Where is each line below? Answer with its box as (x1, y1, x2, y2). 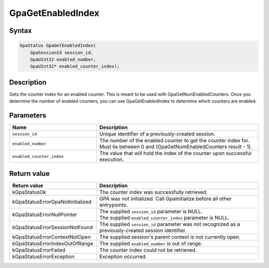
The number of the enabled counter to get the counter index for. (99, 137, 250, 144)
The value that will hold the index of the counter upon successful (99, 150, 252, 157)
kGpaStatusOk (12, 188, 47, 195)
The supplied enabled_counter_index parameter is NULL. (99, 214, 230, 221)
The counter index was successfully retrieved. (99, 188, 208, 195)
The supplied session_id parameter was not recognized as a (99, 221, 240, 228)
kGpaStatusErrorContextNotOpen (12, 233, 91, 240)
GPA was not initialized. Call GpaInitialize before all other (99, 195, 232, 202)
